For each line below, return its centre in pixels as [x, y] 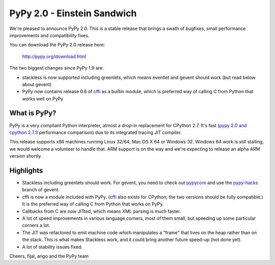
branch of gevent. [41, 190]
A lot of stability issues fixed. [52, 247]
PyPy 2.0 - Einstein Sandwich [73, 13]
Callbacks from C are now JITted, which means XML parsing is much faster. [102, 211]
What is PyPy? [33, 113]
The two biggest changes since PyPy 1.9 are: [57, 68]
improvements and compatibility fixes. [49, 35]
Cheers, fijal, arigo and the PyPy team [49, 256]
